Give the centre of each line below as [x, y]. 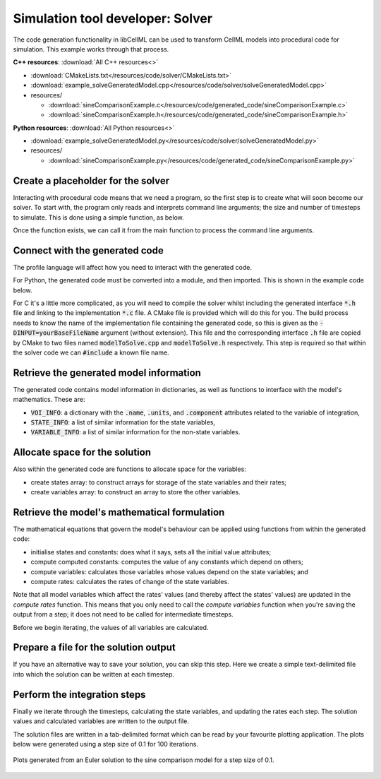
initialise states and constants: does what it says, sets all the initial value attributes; [151, 552]
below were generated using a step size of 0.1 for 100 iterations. [106, 744]
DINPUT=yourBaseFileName [56, 333]
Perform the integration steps [79, 695]
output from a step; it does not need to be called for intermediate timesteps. [123, 614]
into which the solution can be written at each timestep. [94, 674]
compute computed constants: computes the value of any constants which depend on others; [167, 562]
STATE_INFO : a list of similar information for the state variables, [123, 422]
